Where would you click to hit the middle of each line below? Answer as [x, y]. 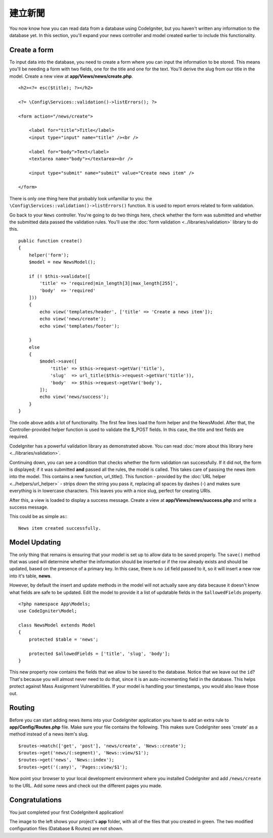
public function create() [51, 241]
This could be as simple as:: [38, 517]
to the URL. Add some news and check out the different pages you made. [86, 785]
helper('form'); [49, 255]
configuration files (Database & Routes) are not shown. [66, 828]
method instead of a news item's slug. [49, 734]
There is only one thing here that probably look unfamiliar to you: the [81, 198]
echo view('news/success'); [74, 397]
